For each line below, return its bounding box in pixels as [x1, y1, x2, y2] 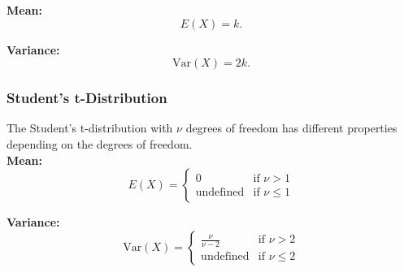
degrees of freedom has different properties [185, 119, 397, 136]
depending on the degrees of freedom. [7, 136, 193, 152]
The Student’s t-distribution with [7, 119, 173, 136]
